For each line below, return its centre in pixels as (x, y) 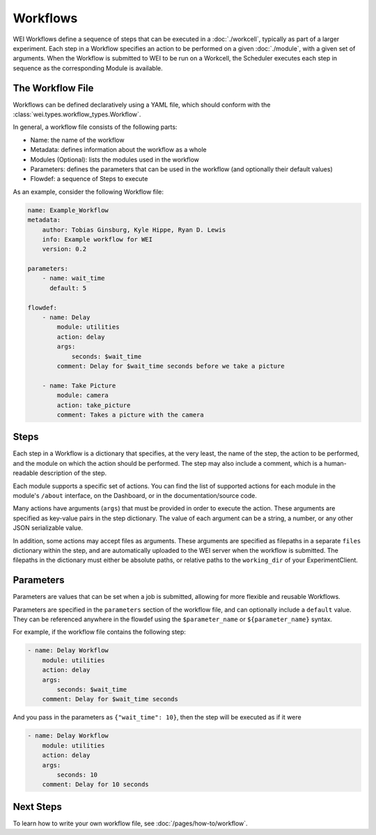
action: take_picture (94, 405)
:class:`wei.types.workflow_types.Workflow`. (77, 114)
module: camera (83, 396)
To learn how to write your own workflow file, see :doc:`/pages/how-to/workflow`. (130, 823)
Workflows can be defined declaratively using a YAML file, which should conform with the (142, 104)
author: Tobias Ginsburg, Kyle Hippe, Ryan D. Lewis (134, 229)
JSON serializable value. (48, 528)
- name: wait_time (73, 278)
